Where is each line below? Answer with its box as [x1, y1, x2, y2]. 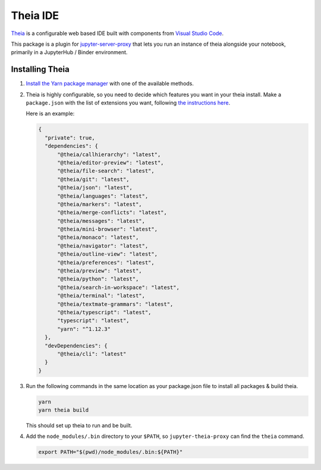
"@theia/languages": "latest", [57, 193, 149, 199]
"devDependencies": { [45, 342, 108, 349]
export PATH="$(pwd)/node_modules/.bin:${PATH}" [38, 449, 183, 456]
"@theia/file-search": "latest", [57, 168, 155, 175]
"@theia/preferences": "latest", [57, 259, 155, 266]
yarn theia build [38, 407, 89, 414]
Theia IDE [11, 9, 59, 22]
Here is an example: [26, 110, 75, 117]
